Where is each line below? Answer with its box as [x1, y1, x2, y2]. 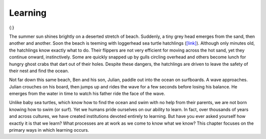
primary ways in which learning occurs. [9, 127, 89, 133]
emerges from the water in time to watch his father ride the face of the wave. [9, 91, 166, 97]
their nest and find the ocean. [9, 68, 69, 74]
